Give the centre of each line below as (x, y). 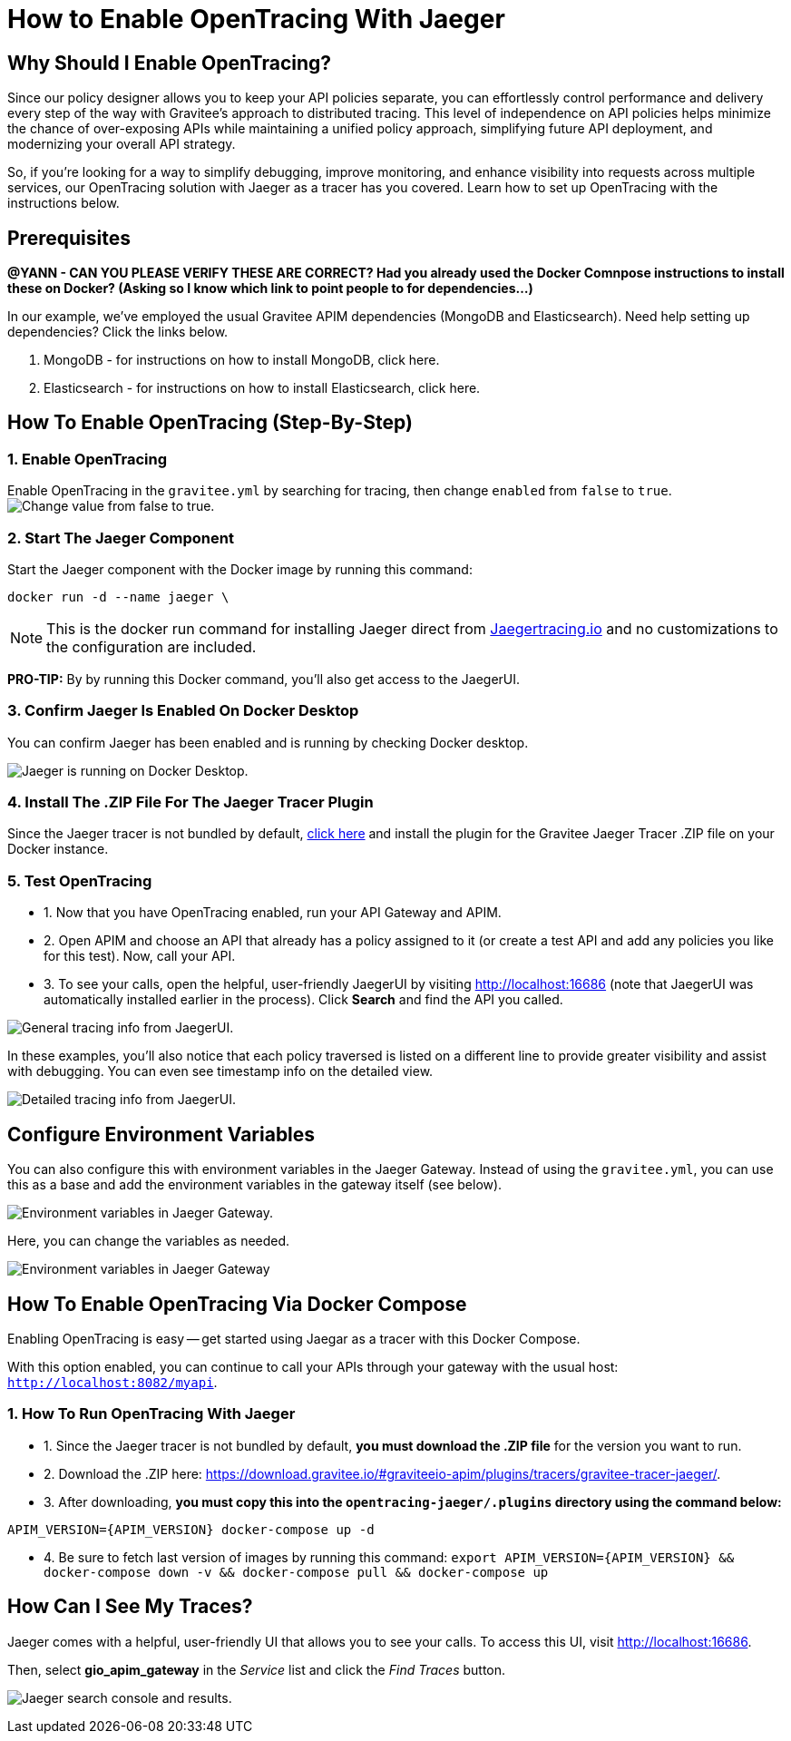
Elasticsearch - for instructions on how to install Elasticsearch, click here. (262, 388)
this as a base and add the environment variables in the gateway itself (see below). (255, 1185)
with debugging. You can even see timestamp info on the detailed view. (220, 1071)
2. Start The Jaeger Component (121, 538)
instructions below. (63, 203)
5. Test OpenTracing (80, 880)
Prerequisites (69, 238)
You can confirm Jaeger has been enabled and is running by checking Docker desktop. (268, 742)
